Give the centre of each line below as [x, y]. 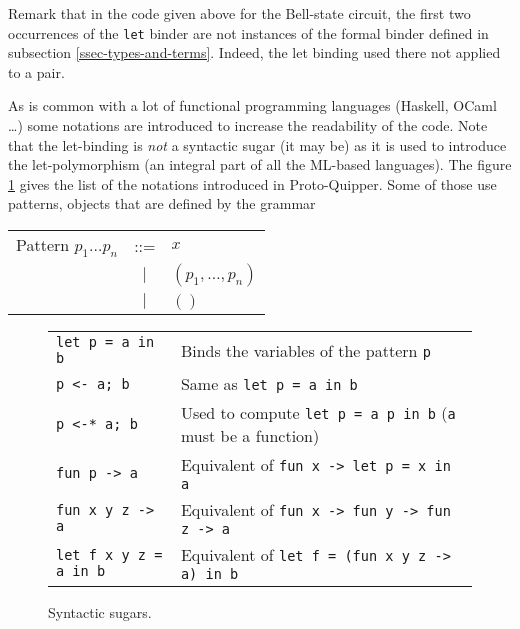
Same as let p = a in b [269, 384]
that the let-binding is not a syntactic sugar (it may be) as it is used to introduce [257, 144]
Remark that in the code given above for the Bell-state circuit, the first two [239, 13]
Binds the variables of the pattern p [305, 350]
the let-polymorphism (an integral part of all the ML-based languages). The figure [260, 164]
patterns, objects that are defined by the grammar [162, 203]
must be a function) [250, 436]
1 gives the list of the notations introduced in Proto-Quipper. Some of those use [252, 183]
